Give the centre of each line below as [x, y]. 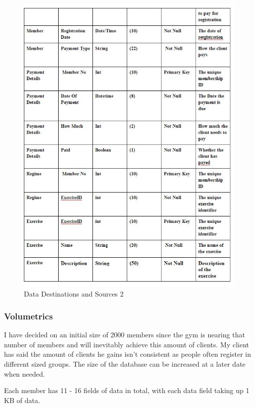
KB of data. [22, 400]
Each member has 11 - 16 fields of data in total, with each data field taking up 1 [127, 390]
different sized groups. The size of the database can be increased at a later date [125, 364]
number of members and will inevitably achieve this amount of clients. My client [127, 344]
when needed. [25, 373]
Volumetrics [29, 316]
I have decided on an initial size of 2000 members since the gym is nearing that [125, 335]
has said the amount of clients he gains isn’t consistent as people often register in [127, 354]
